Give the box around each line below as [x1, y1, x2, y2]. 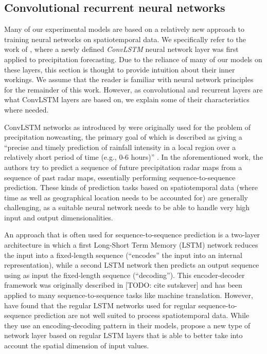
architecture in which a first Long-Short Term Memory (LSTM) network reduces [4, 239, 258, 250]
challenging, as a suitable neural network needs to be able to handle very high [4, 202, 250, 213]
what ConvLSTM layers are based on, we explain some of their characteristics [4, 94, 250, 105]
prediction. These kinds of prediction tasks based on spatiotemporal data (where [4, 182, 258, 193]
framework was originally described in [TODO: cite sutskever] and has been [4, 280, 242, 290]
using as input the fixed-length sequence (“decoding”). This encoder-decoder [4, 269, 245, 280]
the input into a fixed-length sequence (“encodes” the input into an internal [4, 249, 242, 260]
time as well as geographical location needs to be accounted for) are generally [4, 192, 248, 202]
